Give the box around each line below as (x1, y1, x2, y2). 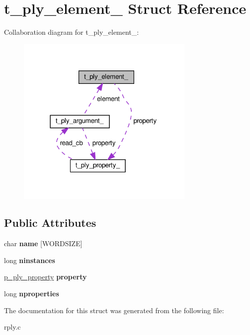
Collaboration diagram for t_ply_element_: (4, 27, 139, 37)
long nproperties (4, 288, 59, 299)
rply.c (4, 322, 21, 332)
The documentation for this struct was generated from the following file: (4, 305, 224, 315)
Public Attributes (4, 215, 96, 230)
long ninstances (4, 255, 55, 265)
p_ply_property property (4, 271, 87, 282)
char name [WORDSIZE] (4, 238, 83, 249)
